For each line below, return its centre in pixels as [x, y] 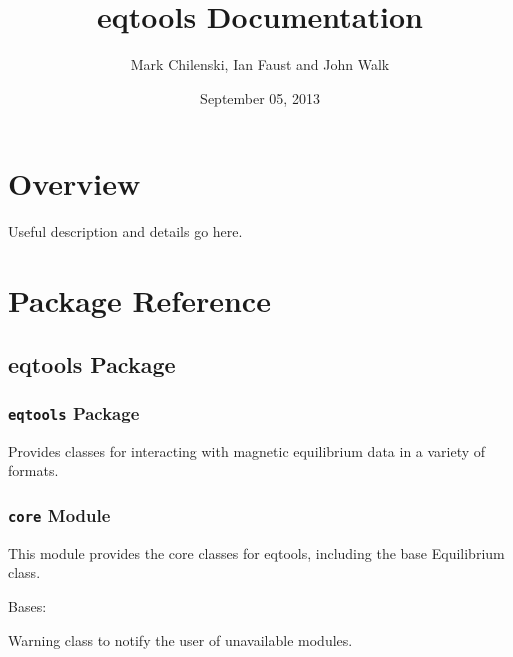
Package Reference [139, 300]
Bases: [27, 605]
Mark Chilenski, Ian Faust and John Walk [260, 64]
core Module [59, 514]
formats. [33, 470]
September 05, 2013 [260, 97]
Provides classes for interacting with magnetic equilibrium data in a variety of [247, 450]
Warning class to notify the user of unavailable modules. [180, 639]
